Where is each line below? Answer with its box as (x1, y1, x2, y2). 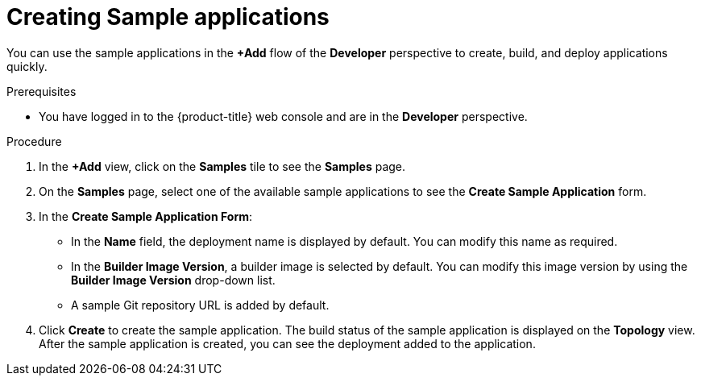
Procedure (6, 134, 62, 148)
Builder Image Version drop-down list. (71, 272, 276, 287)
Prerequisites (6, 84, 77, 98)
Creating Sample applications (6, 3, 330, 31)
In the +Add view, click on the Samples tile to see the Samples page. (39, 159, 406, 173)
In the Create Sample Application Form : (39, 209, 253, 223)
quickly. (6, 59, 48, 73)
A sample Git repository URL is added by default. (71, 297, 330, 312)
